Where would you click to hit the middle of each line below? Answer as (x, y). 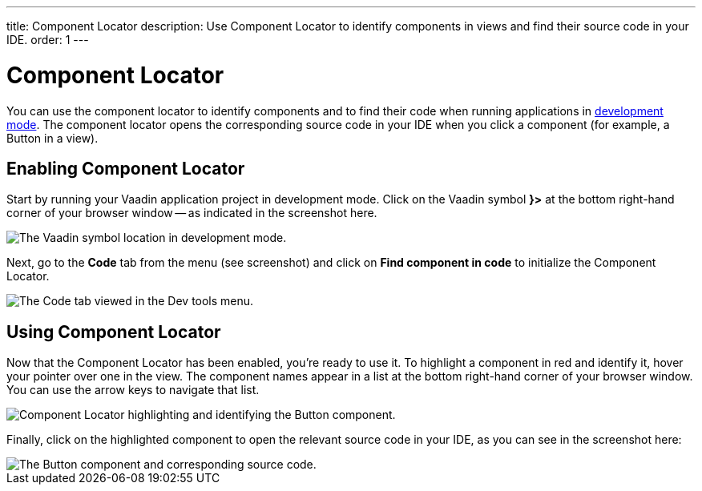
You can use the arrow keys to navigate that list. (133, 390)
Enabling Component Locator (126, 168)
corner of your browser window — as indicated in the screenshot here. (192, 213)
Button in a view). (52, 138)
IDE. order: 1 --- (48, 40)
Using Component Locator (114, 332)
